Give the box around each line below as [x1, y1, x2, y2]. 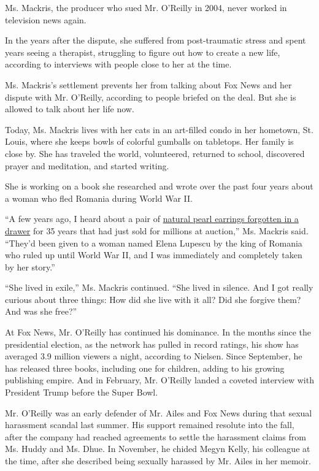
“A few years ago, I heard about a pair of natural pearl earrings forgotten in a [5, 212, 299, 225]
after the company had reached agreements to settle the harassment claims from [5, 430, 306, 443]
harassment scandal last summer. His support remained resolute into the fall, [5, 418, 294, 431]
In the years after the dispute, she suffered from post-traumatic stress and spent [5, 34, 306, 47]
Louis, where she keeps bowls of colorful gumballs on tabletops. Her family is [5, 135, 294, 148]
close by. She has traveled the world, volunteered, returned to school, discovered [5, 147, 305, 159]
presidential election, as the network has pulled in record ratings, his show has [5, 337, 299, 350]
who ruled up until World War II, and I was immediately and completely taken [5, 248, 302, 261]
